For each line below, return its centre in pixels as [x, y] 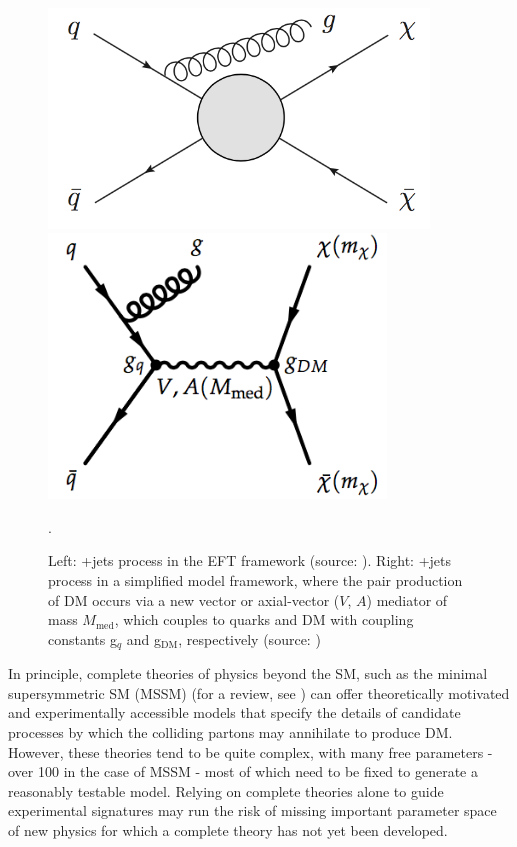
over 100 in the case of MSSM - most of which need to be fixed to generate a [243, 771]
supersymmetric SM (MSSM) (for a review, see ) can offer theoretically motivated [259, 692]
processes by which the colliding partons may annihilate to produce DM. [230, 732]
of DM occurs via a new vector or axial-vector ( [194, 599]
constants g [82, 638]
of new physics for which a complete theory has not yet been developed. [228, 829]
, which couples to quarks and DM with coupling [264, 619]
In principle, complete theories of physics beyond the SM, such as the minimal [248, 673]
